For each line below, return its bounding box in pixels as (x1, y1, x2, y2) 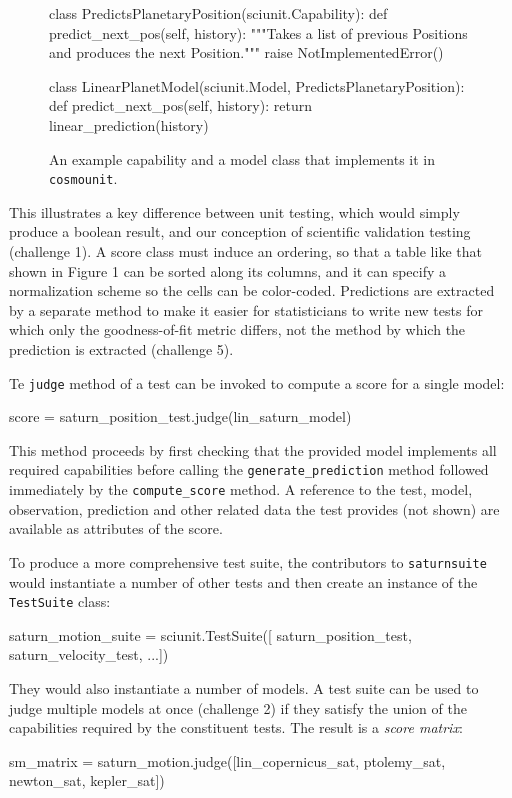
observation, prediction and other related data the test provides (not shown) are (9, 498, 500, 519)
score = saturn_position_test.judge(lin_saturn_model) (9, 406, 352, 427)
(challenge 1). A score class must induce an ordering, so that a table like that (9, 241, 482, 261)
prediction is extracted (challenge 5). (9, 338, 234, 359)
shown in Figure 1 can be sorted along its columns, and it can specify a (9, 260, 446, 281)
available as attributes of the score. (9, 518, 223, 539)
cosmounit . (49, 168, 118, 189)
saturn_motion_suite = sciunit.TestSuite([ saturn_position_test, (9, 624, 412, 645)
